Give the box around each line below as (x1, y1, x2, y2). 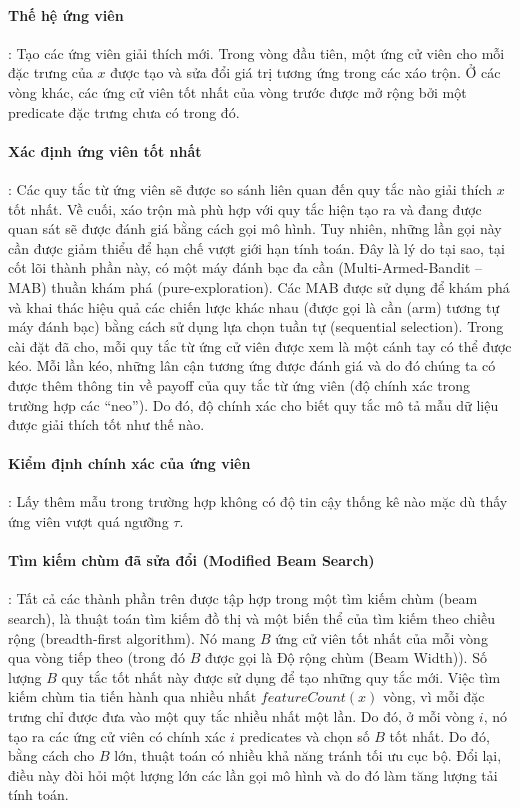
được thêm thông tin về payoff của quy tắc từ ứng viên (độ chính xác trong (8, 374, 471, 395)
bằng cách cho (8, 745, 95, 766)
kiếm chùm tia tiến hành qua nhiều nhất (8, 686, 257, 707)
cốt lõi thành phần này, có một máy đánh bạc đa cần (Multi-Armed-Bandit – (8, 257, 482, 278)
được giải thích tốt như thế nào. (8, 414, 205, 435)
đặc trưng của (8, 62, 93, 83)
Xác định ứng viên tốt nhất (8, 140, 202, 161)
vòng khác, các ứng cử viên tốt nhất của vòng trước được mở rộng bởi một (8, 81, 467, 102)
